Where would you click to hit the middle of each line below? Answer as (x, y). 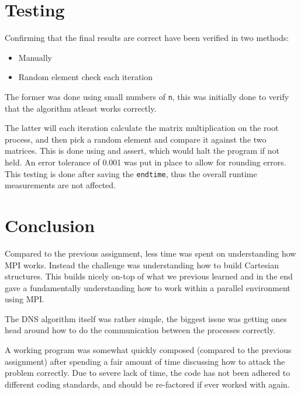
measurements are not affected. (60, 185)
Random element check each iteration (86, 77)
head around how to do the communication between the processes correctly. (140, 330)
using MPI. (25, 299)
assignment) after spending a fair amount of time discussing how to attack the (145, 361)
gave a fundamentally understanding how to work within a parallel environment (148, 287)
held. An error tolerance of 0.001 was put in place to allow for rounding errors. (146, 162)
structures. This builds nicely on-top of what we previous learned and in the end (149, 276)
